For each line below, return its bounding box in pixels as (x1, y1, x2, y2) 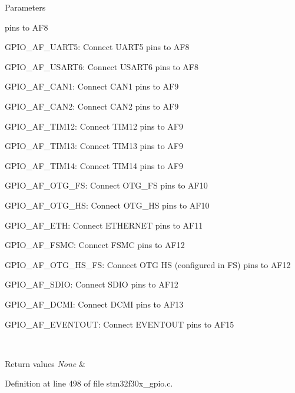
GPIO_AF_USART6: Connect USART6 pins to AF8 (5, 60, 198, 72)
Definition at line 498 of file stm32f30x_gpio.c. (5, 377, 173, 389)
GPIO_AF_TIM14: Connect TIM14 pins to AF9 (5, 159, 183, 171)
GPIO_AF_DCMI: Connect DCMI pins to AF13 (5, 298, 184, 310)
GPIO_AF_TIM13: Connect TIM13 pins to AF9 (5, 140, 183, 152)
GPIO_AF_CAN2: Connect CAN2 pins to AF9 (5, 100, 179, 112)
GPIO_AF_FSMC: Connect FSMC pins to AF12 (5, 239, 185, 251)
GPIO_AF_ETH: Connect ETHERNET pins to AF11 (5, 219, 203, 231)
